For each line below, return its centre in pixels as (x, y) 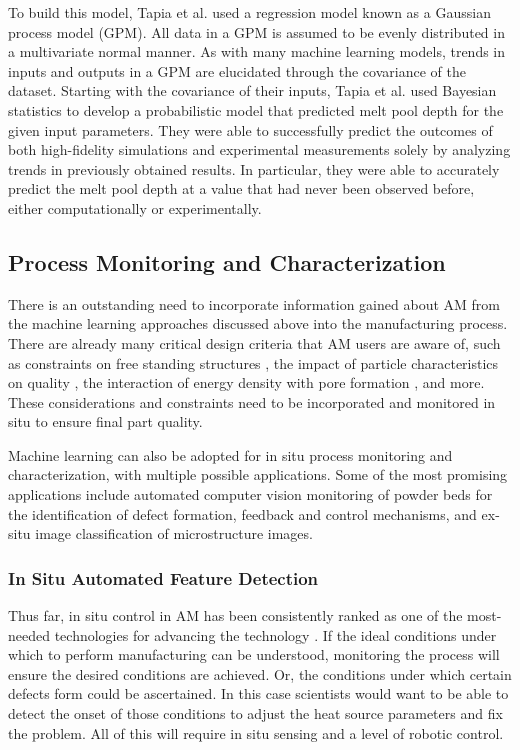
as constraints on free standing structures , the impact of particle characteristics (253, 362)
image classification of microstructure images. (174, 533)
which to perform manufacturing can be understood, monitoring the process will (254, 654)
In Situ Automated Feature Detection (163, 577)
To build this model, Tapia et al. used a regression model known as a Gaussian (249, 12)
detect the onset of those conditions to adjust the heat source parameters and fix (255, 713)
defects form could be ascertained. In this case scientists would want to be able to (258, 693)
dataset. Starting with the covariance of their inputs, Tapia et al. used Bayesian (252, 90)
